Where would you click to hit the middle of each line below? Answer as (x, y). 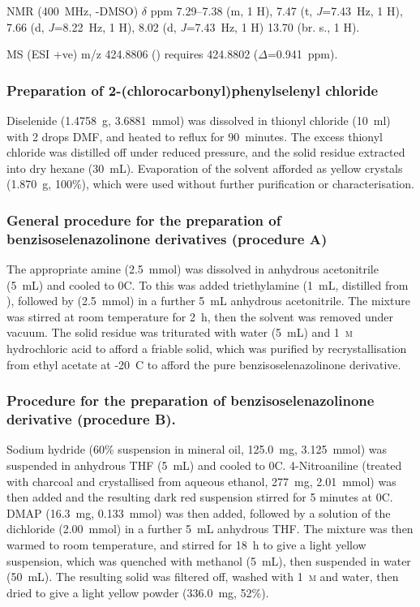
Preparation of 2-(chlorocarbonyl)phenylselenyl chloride (193, 90)
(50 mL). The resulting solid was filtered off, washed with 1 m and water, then (203, 577)
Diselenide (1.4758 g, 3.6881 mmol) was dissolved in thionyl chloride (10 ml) (199, 120)
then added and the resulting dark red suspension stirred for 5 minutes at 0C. (200, 497)
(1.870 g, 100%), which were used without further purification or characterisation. (210, 184)
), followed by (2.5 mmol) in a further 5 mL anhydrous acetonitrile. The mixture (208, 301)
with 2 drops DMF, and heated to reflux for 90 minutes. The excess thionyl (195, 136)
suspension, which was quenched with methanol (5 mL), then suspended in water (209, 560)
